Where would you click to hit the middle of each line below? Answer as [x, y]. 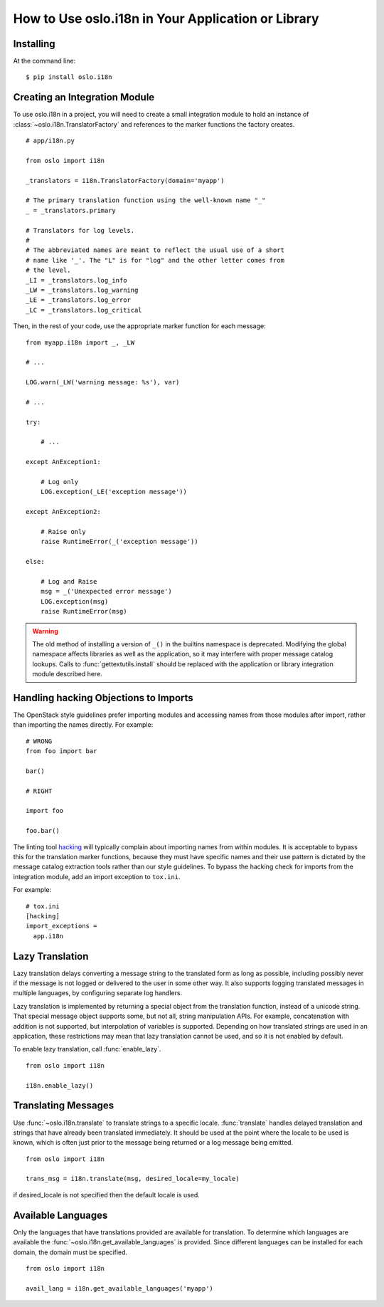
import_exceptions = [62, 926]
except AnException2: [63, 512]
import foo [45, 811]
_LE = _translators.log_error [79, 300]
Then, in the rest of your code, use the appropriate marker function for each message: [139, 326]
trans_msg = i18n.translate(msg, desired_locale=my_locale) [133, 1179]
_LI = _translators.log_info [76, 280]
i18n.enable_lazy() [60, 1085]
